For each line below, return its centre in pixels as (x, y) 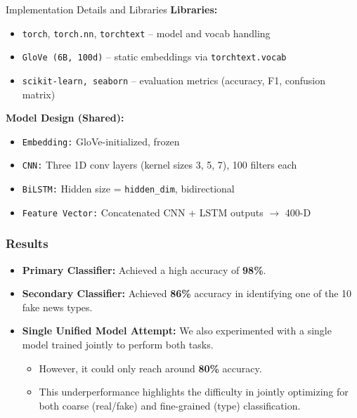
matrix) (39, 94)
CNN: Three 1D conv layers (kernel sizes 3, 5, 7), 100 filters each (160, 165)
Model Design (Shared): (65, 118)
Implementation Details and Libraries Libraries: (112, 9)
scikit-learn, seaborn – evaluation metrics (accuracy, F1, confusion (174, 80)
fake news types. (57, 307)
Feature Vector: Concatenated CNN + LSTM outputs (143, 212)
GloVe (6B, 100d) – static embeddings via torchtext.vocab (154, 57)
